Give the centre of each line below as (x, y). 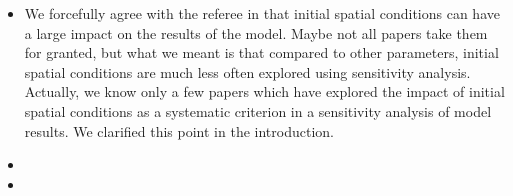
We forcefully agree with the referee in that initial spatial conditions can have (262, 13)
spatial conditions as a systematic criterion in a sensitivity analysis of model (258, 110)
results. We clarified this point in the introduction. (179, 130)
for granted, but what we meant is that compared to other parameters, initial (261, 52)
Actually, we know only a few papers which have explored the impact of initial (264, 91)
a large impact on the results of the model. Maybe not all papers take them (256, 32)
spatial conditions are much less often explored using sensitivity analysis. (247, 71)
